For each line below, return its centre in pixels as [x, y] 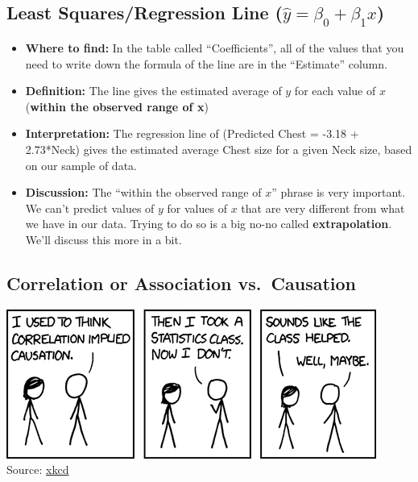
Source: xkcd [38, 470]
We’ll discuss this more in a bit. [103, 239]
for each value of [335, 91]
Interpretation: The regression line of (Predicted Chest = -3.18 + [192, 133]
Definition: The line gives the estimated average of [153, 91]
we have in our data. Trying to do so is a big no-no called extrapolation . [209, 224]
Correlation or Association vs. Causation [182, 283]
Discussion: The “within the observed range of [143, 192]
